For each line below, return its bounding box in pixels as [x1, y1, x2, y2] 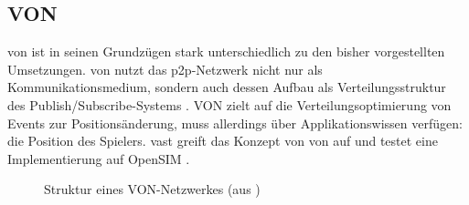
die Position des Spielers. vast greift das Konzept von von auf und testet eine [7, 131, 438, 150]
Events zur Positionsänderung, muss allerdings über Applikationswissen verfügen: [7, 113, 463, 132]
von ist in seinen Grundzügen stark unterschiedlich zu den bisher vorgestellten [7, 42, 445, 61]
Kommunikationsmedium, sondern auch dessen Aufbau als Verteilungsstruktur [7, 77, 446, 97]
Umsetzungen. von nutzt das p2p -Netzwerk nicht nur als [7, 59, 323, 78]
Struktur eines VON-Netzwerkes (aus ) [44, 179, 261, 199]
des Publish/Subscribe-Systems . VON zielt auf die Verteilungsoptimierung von [7, 95, 452, 114]
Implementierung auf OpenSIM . [7, 149, 190, 168]
